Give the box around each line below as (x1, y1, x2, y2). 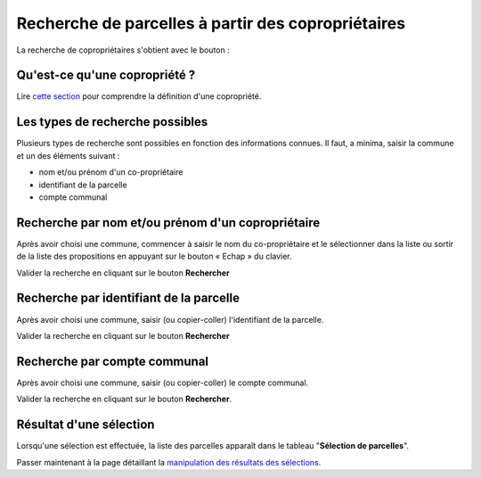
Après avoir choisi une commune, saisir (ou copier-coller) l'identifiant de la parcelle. (16, 314, 324, 325)
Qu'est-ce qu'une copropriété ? (16, 68, 196, 83)
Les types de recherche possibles (16, 114, 208, 129)
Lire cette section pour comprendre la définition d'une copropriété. (16, 91, 262, 102)
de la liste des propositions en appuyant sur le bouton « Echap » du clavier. (16, 251, 293, 262)
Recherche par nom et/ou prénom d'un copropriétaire (16, 215, 321, 230)
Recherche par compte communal (16, 353, 209, 369)
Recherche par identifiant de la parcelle (16, 291, 240, 306)
